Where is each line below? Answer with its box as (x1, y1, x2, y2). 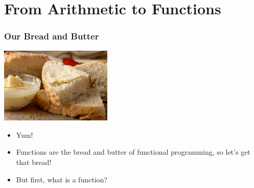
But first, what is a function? (16, 174, 107, 184)
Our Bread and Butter (4, 30, 99, 43)
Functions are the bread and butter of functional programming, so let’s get (16, 147, 250, 157)
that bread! (16, 156, 52, 167)
